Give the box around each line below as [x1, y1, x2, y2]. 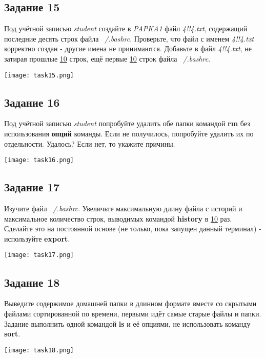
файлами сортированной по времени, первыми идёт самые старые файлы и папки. [4, 308, 261, 319]
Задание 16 [4, 94, 60, 110]
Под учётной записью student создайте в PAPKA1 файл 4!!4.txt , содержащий [4, 23, 248, 34]
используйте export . [4, 233, 70, 244]
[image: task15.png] [4, 71, 74, 79]
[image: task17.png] [4, 251, 74, 259]
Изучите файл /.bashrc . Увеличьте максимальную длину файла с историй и [4, 203, 242, 214]
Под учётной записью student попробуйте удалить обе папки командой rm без [4, 118, 250, 129]
